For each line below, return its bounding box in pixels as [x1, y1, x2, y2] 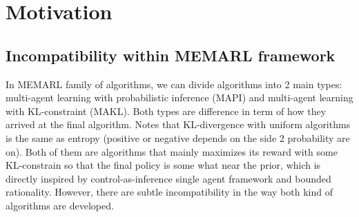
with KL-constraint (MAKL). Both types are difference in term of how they [6, 103, 327, 118]
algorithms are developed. [6, 198, 114, 212]
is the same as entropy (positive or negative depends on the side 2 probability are [6, 130, 350, 145]
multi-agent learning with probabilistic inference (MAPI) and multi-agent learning [6, 90, 353, 105]
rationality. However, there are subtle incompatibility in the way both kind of [6, 185, 333, 199]
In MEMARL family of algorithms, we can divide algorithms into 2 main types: [6, 76, 342, 91]
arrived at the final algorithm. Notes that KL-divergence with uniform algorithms [6, 117, 351, 132]
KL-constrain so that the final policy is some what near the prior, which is [6, 158, 321, 172]
